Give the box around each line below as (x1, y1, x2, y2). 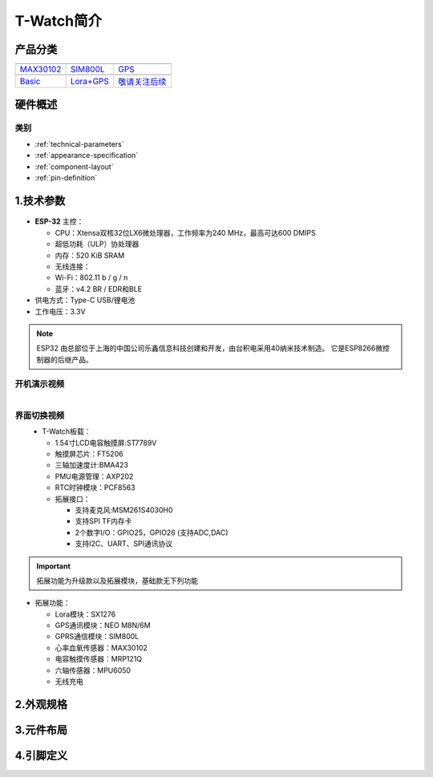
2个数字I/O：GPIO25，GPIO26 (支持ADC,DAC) (75, 528, 229, 537)
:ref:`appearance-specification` (34, 151, 139, 160)
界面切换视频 (14, 410, 65, 421)
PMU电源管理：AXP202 (55, 471, 134, 481)
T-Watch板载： (42, 427, 91, 436)
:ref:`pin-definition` (34, 173, 98, 182)
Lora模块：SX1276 (55, 609, 116, 619)
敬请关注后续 (117, 76, 167, 87)
